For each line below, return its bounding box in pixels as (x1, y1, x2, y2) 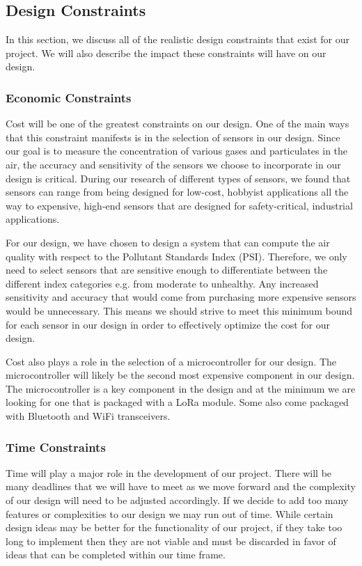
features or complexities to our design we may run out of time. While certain (6, 506, 333, 521)
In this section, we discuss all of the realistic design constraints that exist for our (6, 32, 350, 47)
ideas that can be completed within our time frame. (6, 547, 226, 562)
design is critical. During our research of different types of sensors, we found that (6, 171, 351, 185)
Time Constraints (6, 438, 106, 455)
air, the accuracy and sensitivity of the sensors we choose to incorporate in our (6, 157, 341, 171)
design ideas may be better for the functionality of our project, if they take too (6, 520, 343, 535)
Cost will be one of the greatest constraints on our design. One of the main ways (6, 116, 349, 131)
